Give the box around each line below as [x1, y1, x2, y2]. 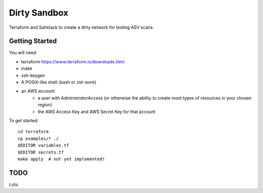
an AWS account [21, 88, 55, 94]
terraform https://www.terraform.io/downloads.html [21, 58, 125, 64]
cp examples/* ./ [18, 135, 59, 141]
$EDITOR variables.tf [18, 143, 69, 148]
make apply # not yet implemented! [18, 156, 105, 162]
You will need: [9, 50, 38, 56]
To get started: [9, 117, 39, 123]
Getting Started [9, 37, 57, 45]
